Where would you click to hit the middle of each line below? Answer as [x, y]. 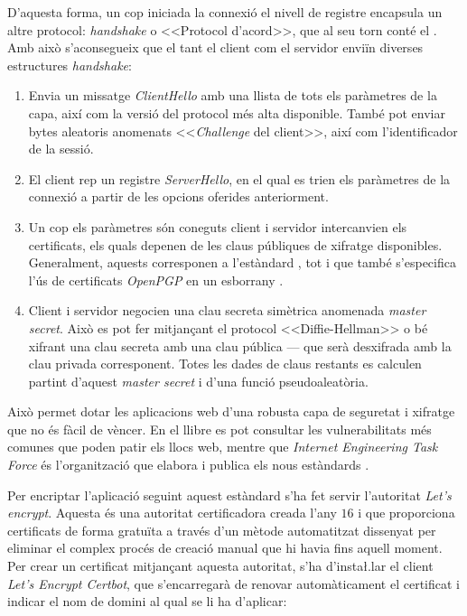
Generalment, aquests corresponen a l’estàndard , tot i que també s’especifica [242, 262]
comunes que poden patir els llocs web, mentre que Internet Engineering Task [223, 447]
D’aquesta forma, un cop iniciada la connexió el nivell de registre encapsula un [225, 12]
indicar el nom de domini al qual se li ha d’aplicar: [147, 601]
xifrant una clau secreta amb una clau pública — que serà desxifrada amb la [240, 345]
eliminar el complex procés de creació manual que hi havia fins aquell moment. [225, 548]
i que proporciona [406, 513]
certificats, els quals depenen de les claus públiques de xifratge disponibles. [235, 244]
